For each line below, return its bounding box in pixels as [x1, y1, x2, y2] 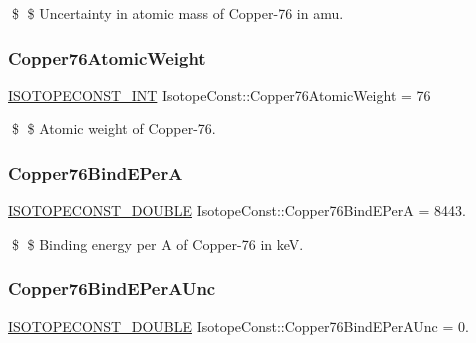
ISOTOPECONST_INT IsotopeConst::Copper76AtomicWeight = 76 [8, 84, 431, 105]
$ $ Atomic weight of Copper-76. [11, 118, 216, 139]
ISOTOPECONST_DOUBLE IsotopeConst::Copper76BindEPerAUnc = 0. [8, 315, 469, 336]
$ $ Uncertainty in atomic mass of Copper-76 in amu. [11, 3, 344, 23]
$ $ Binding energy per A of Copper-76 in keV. [11, 233, 304, 254]
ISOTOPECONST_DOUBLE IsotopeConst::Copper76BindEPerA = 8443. [8, 200, 466, 221]
